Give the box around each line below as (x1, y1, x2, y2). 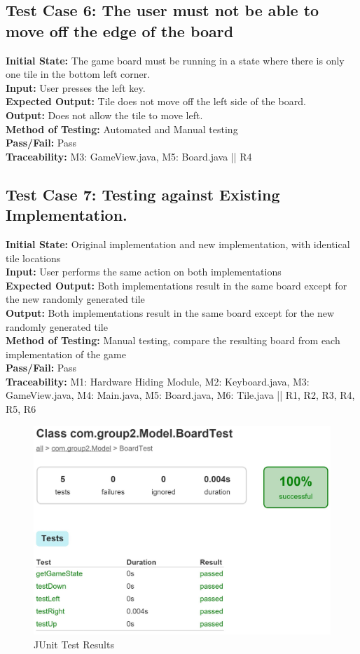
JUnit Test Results (34, 636, 114, 651)
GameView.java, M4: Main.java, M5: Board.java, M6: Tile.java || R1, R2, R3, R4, (6, 388, 355, 402)
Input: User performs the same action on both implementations (6, 264, 282, 279)
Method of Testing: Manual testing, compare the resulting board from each (6, 333, 340, 348)
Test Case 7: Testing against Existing (6, 183, 280, 205)
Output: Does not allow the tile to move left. (6, 107, 203, 122)
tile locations (6, 250, 61, 265)
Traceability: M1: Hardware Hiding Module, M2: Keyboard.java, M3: (6, 374, 310, 388)
